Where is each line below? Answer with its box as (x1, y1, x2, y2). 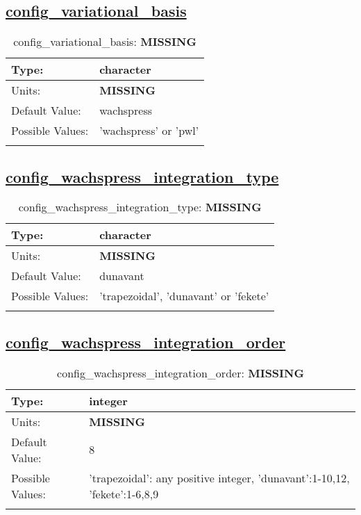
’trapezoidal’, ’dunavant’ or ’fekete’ (99, 288, 269, 304)
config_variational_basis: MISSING (13, 33, 196, 50)
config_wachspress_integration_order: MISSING (57, 364, 304, 381)
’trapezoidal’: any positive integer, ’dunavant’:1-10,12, (89, 469, 350, 486)
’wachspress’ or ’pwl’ (99, 122, 199, 139)
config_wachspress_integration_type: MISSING (18, 199, 262, 215)
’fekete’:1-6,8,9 (89, 485, 159, 502)
